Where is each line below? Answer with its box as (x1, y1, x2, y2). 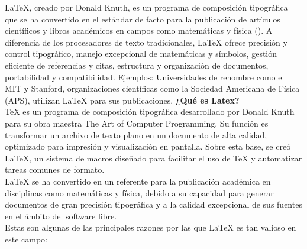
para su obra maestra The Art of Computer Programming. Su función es (5, 117, 269, 129)
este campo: (5, 232, 48, 245)
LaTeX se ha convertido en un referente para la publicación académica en (5, 174, 271, 187)
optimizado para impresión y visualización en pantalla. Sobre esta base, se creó (5, 140, 291, 153)
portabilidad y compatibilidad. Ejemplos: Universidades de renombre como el (5, 70, 285, 83)
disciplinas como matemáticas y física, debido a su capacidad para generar (5, 186, 274, 199)
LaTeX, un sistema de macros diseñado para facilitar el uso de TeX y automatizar (5, 151, 302, 164)
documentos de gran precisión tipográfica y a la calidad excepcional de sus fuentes (5, 198, 302, 211)
